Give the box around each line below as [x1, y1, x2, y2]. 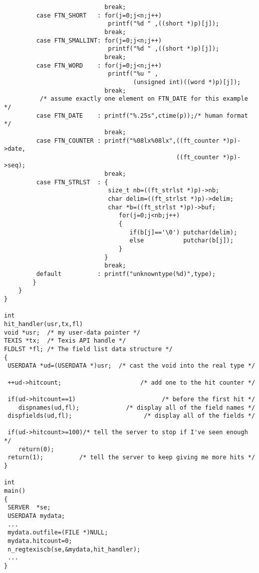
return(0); [18, 445, 55, 453]
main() [4, 487, 26, 495]
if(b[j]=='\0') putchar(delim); [129, 228, 237, 236]
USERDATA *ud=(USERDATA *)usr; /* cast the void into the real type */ [8, 362, 255, 370]
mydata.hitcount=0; [8, 537, 73, 544]
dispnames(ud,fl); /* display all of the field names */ [18, 404, 255, 411]
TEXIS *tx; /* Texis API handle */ [4, 337, 126, 345]
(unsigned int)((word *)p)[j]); [133, 78, 241, 86]
